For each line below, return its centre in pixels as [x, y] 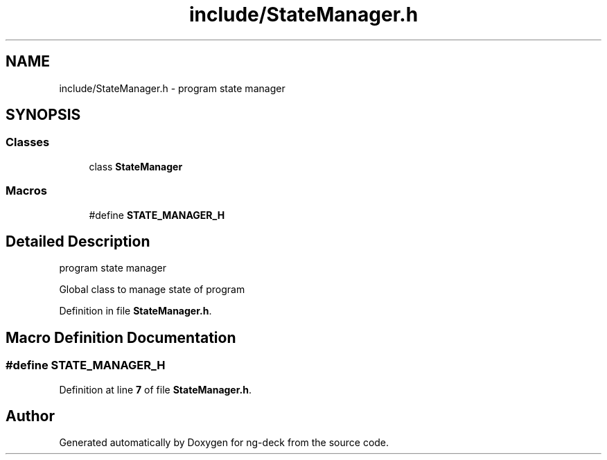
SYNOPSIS [43, 115]
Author [30, 416]
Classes [28, 142]
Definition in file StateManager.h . [135, 311]
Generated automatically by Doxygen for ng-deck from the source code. [224, 443]
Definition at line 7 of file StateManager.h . [155, 389]
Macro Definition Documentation [121, 337]
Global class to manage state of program [152, 290]
